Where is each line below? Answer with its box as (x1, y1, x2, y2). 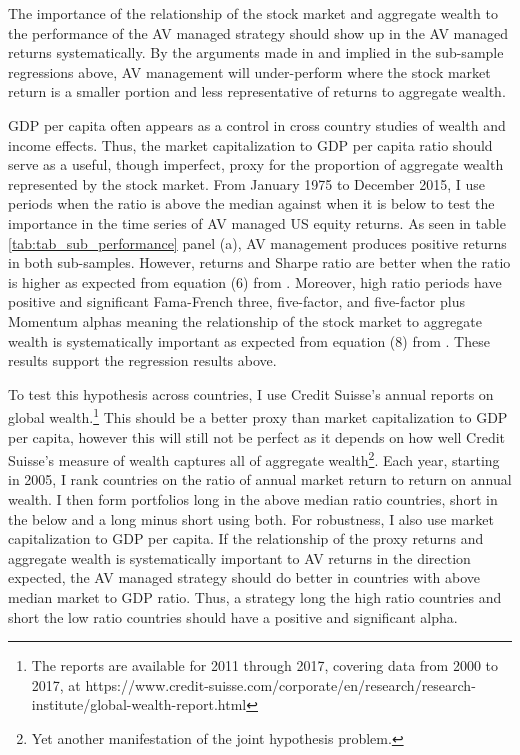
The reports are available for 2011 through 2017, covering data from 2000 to (31, 655, 499, 676)
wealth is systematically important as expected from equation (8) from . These (8, 330, 490, 351)
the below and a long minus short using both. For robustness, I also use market (8, 508, 494, 529)
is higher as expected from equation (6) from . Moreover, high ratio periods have (8, 271, 502, 292)
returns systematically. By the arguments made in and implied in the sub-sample (8, 42, 504, 63)
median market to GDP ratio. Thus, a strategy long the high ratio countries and (8, 586, 502, 607)
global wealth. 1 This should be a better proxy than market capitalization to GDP (8, 404, 508, 427)
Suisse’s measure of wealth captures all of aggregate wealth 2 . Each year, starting (8, 447, 500, 470)
